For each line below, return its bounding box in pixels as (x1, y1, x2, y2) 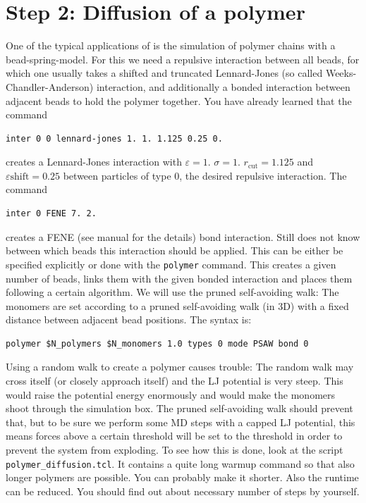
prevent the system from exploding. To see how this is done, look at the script (6, 442, 343, 457)
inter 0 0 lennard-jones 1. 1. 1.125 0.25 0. (6, 133, 223, 144)
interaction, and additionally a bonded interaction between (96, 79, 350, 94)
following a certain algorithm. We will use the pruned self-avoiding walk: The (6, 285, 339, 299)
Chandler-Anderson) (6, 79, 94, 94)
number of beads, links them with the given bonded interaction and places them (6, 271, 353, 285)
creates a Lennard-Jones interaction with (6, 154, 182, 169)
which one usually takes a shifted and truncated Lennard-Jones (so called (6, 66, 323, 80)
